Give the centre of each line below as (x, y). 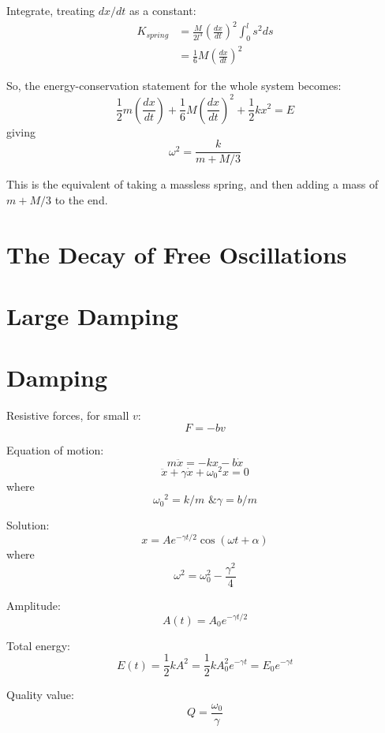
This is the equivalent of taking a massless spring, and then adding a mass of (192, 184)
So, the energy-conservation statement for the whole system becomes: (174, 86)
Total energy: (38, 645)
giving (21, 131)
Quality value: (40, 695)
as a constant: (163, 10)
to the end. (81, 199)
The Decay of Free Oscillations (177, 254)
